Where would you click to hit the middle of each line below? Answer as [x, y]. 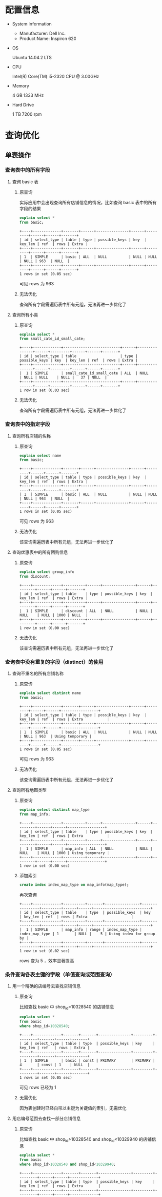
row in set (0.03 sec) [47, 390]
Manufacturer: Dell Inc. [42, 33]
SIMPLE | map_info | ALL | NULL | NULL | [94, 849]
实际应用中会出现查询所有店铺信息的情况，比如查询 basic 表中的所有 [88, 202]
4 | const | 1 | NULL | [54, 1065]
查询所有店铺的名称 [31, 436]
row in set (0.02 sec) [47, 951]
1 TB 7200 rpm [27, 114]
